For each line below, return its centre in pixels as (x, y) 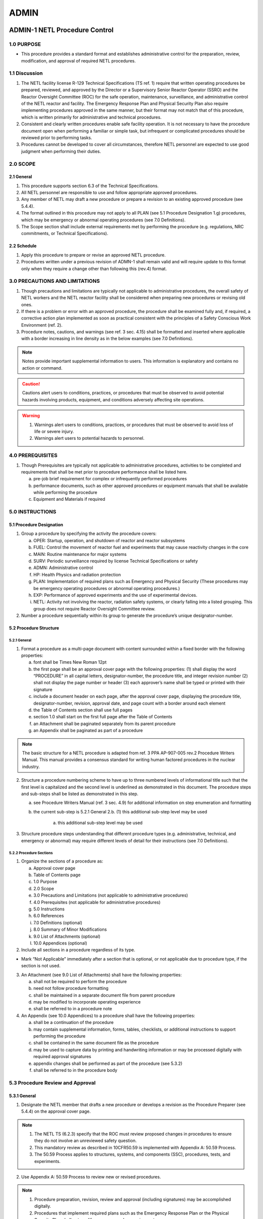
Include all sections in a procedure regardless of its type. (78, 950)
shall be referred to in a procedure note (73, 1009)
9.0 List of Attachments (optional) (67, 936)
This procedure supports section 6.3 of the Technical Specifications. (90, 186)
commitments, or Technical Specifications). (65, 234)
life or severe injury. (54, 431)
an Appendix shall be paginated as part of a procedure (88, 730)
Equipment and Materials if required (69, 499)
